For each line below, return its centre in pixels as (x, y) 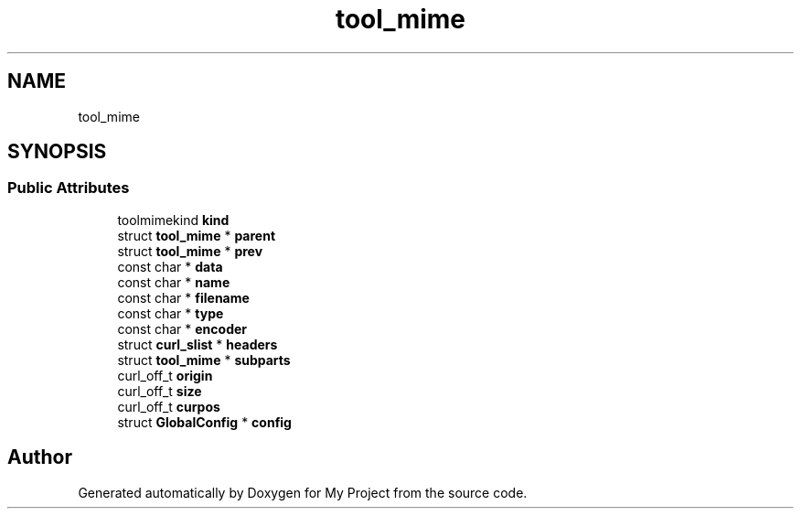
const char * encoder (182, 328)
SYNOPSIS (57, 152)
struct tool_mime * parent (197, 235)
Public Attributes (69, 188)
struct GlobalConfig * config (204, 422)
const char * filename (183, 297)
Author (40, 457)
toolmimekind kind (173, 220)
